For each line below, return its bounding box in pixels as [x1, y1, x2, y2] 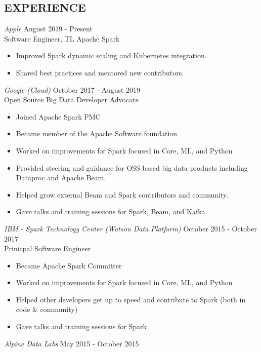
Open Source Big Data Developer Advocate [4, 94, 139, 105]
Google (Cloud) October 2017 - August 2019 [4, 84, 141, 95]
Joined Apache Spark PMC [16, 111, 101, 122]
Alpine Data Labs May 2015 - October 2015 [4, 338, 139, 348]
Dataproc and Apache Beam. [16, 172, 106, 183]
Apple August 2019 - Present [4, 23, 93, 34]
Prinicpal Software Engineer [4, 243, 91, 254]
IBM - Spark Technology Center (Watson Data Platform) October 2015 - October [4, 223, 257, 233]
